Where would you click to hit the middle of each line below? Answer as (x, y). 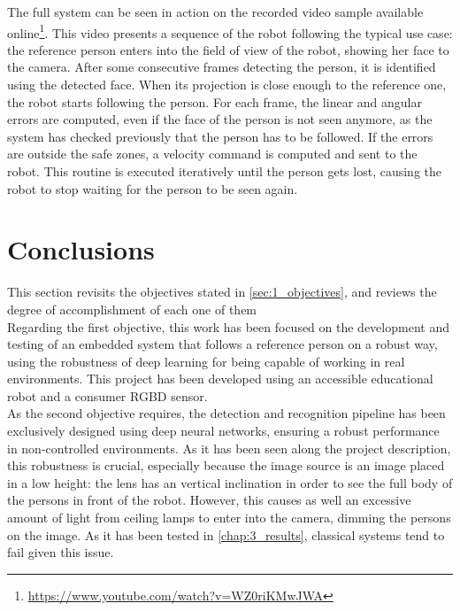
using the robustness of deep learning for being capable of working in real (206, 361)
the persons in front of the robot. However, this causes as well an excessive (209, 500)
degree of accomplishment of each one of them (132, 309)
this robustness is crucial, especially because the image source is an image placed (226, 465)
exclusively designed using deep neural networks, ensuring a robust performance (223, 431)
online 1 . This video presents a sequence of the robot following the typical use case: (230, 31)
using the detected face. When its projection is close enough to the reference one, (227, 85)
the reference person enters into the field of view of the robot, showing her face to (228, 49)
